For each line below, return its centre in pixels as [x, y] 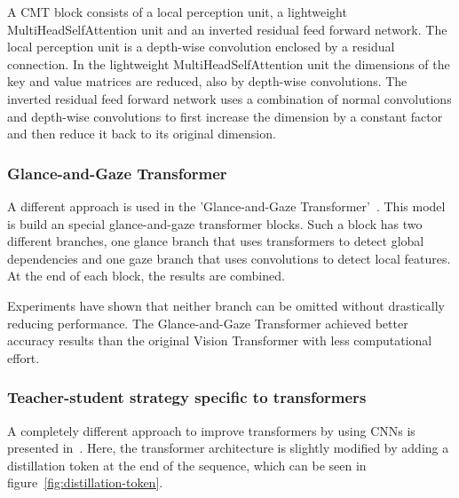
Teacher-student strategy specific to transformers [187, 397]
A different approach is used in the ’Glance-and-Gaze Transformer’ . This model [226, 206]
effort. [24, 357]
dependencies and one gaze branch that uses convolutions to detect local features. [229, 258]
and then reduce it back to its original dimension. [142, 134]
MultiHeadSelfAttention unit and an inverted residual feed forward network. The [227, 29]
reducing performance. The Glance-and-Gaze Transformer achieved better [208, 323]
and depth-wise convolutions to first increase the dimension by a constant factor [225, 116]
